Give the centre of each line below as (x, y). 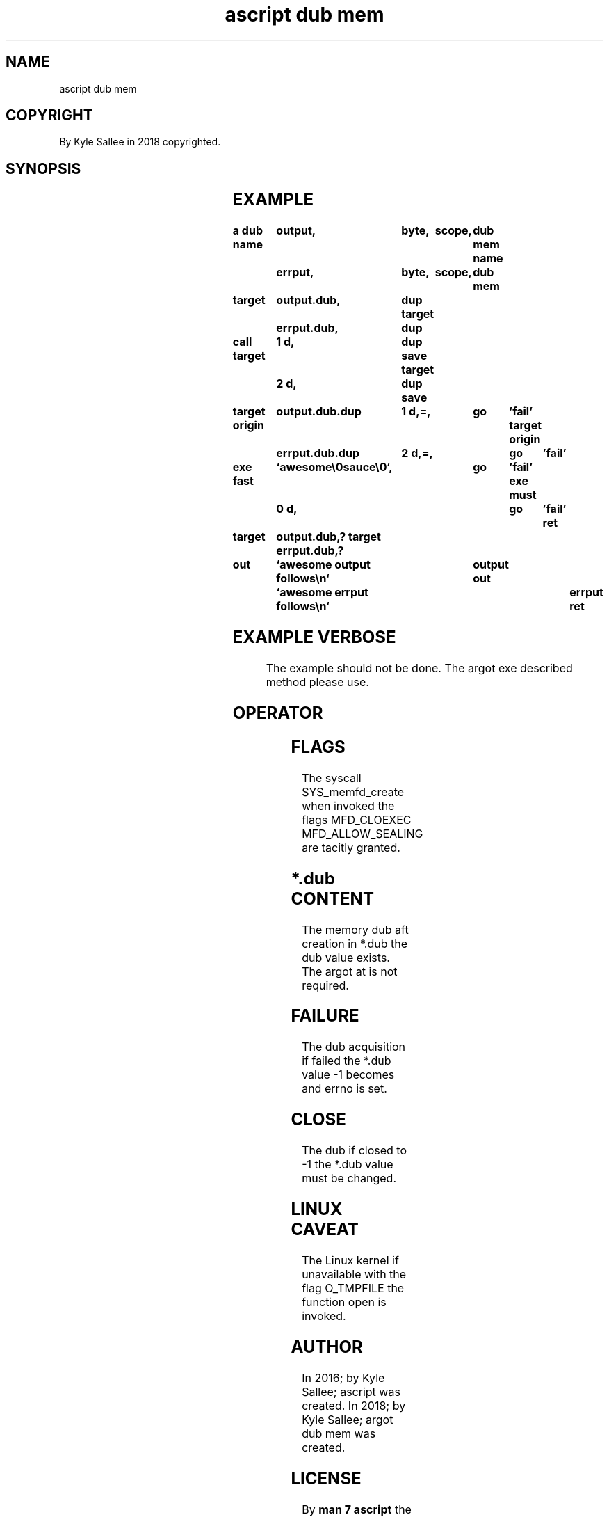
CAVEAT (325, 1230)
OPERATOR (278, 713)
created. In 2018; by (354, 1405)
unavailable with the (354, 1274)
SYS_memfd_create (353, 792)
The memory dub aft (355, 929)
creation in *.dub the (355, 943)
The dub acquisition (354, 1047)
